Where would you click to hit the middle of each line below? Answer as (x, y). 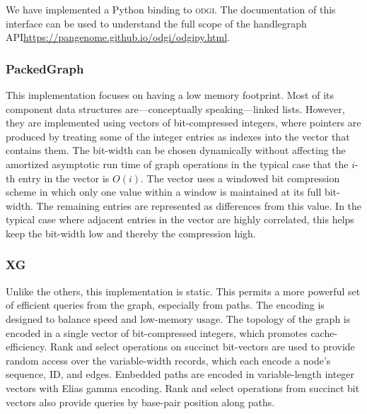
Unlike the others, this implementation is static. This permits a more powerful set (183, 291)
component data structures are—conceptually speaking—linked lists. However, (175, 108)
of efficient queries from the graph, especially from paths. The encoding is (165, 305)
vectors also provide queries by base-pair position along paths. (140, 402)
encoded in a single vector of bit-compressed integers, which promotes (157, 332)
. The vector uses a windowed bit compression (240, 178)
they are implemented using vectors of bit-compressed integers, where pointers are (183, 123)
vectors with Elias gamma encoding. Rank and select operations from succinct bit (183, 388)
